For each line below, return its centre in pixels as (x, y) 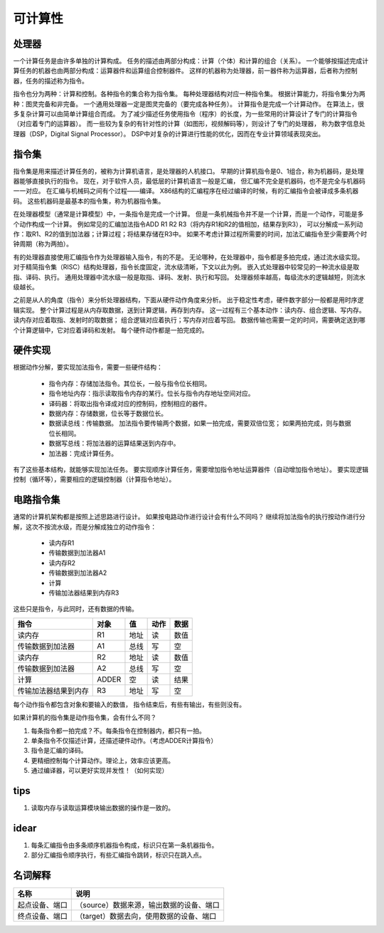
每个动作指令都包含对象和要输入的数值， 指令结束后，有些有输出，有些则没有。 (129, 704)
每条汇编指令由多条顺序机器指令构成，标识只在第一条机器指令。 (124, 845)
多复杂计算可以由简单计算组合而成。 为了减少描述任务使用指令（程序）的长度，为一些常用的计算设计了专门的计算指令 (185, 114)
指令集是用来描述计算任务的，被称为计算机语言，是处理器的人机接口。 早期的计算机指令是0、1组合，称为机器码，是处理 (188, 171)
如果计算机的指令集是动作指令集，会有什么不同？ (85, 718)
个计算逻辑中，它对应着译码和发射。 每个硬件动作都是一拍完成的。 (111, 330)
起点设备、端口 (42, 905)
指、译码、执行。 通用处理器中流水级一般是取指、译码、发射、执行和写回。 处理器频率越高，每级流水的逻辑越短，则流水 (189, 277)
